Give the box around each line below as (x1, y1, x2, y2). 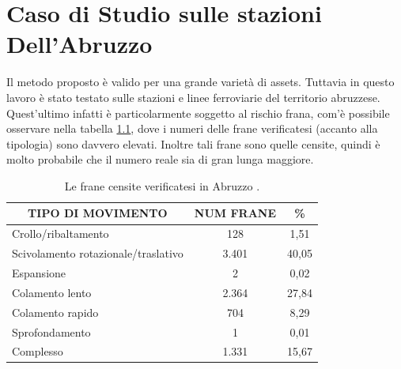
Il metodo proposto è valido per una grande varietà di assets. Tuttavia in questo (6, 73, 395, 90)
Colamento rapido (12, 303, 99, 320)
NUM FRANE (194, 205, 276, 221)
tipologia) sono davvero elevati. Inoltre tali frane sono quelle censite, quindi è (6, 135, 380, 152)
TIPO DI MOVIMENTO (28, 205, 168, 221)
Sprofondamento (12, 323, 91, 340)
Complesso (12, 343, 63, 360)
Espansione (12, 265, 66, 281)
